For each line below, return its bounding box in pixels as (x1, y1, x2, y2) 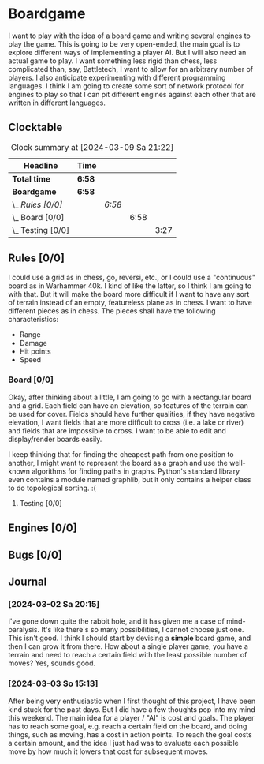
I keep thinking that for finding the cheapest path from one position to (8, 449, 234, 459)
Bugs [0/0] (8, 548, 63, 561)
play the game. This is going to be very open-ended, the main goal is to (8, 39, 240, 48)
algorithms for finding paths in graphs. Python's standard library (31, 466, 240, 476)
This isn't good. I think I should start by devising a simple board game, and (8, 633, 251, 643)
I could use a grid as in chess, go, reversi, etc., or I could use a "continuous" (8, 272, 256, 282)
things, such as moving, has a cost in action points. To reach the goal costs (8, 729, 252, 739)
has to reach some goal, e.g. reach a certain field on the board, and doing (8, 721, 247, 731)
